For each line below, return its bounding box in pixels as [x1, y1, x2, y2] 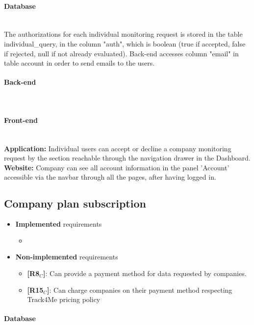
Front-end [4, 115, 38, 125]
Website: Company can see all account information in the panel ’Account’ [4, 162, 229, 172]
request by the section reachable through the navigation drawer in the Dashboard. [4, 153, 251, 163]
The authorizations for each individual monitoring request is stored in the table [4, 29, 243, 39]
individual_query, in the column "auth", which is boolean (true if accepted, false [4, 38, 246, 48]
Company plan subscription [4, 196, 146, 211]
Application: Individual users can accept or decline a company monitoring [4, 143, 231, 153]
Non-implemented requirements [15, 252, 118, 262]
